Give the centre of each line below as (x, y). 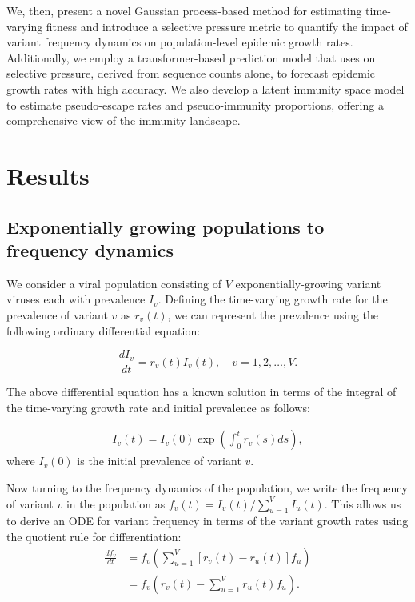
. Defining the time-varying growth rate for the (273, 299)
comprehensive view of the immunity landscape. (124, 120)
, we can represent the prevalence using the (273, 314)
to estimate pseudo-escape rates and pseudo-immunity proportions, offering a (195, 104)
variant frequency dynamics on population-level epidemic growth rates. (180, 42)
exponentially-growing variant (308, 283)
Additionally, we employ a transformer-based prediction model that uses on (191, 57)
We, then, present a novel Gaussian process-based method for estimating (184, 10)
